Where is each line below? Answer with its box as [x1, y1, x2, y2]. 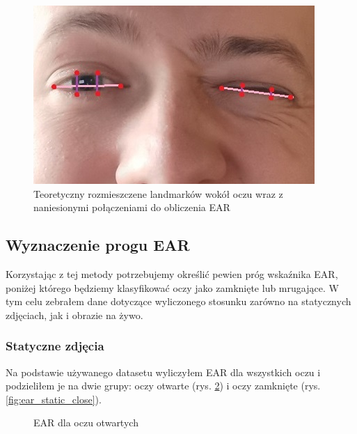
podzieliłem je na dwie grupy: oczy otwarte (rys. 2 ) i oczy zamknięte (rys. [6, 378, 321, 393]
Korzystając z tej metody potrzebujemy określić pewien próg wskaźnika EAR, [6, 266, 338, 281]
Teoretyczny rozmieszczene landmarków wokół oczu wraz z [33, 186, 283, 201]
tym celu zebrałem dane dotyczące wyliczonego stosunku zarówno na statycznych [6, 294, 351, 309]
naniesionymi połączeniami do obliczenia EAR [33, 200, 230, 215]
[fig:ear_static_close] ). [6, 392, 102, 406]
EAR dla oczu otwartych [33, 415, 138, 430]
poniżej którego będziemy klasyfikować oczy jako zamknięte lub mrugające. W [6, 280, 339, 295]
